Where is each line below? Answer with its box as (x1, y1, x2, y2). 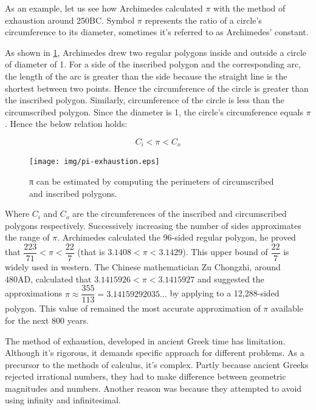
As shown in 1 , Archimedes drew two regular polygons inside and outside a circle (5, 46, 307, 58)
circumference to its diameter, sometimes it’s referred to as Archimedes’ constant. (5, 26, 309, 38)
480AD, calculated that (5, 272, 92, 285)
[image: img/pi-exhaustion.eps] (29, 157, 160, 166)
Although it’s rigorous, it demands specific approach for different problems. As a (5, 346, 304, 359)
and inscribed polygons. (29, 186, 117, 199)
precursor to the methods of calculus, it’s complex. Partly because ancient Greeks (5, 358, 309, 371)
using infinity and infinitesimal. (5, 394, 121, 406)
